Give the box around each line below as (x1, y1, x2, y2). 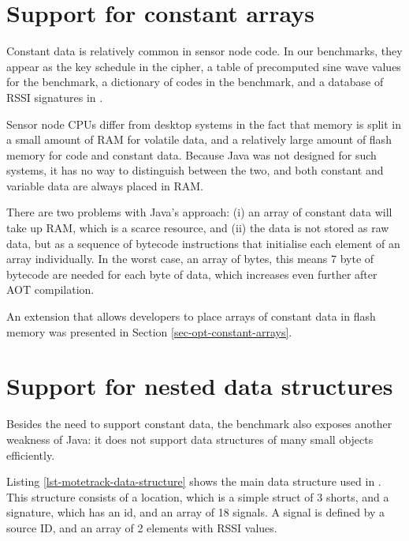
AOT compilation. (6, 281, 95, 298)
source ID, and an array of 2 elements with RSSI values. (6, 519, 277, 535)
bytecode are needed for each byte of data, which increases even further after (6, 265, 377, 282)
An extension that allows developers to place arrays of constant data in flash (6, 308, 376, 325)
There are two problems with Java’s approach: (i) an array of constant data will (6, 204, 392, 220)
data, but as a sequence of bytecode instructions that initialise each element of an (6, 235, 400, 251)
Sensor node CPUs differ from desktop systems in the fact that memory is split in (6, 115, 402, 132)
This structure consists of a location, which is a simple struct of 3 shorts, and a (6, 488, 389, 505)
